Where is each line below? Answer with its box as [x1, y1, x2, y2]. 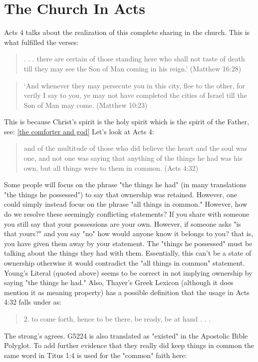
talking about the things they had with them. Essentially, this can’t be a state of [4, 248, 252, 258]
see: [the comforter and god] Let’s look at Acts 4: [4, 126, 154, 136]
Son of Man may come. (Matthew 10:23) [23, 99, 148, 110]
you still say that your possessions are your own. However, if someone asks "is [4, 218, 241, 229]
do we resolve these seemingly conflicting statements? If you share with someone [4, 209, 250, 219]
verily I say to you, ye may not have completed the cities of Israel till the [23, 90, 247, 100]
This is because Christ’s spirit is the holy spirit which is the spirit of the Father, [4, 116, 250, 127]
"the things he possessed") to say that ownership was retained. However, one [4, 189, 237, 199]
